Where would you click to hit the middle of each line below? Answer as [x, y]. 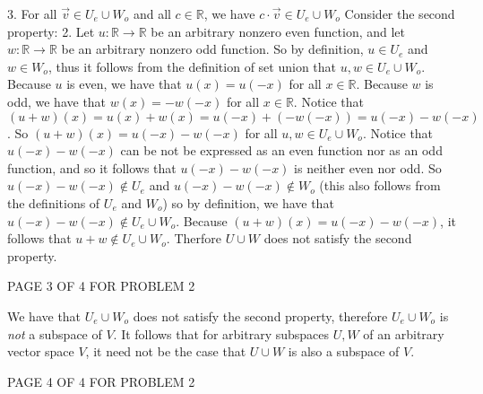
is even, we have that [124, 84]
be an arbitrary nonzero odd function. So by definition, [212, 49]
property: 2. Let [51, 31]
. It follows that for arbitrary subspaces [221, 333]
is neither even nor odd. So [368, 167]
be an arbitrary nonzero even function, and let [278, 31]
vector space [41, 351]
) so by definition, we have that [248, 202]
